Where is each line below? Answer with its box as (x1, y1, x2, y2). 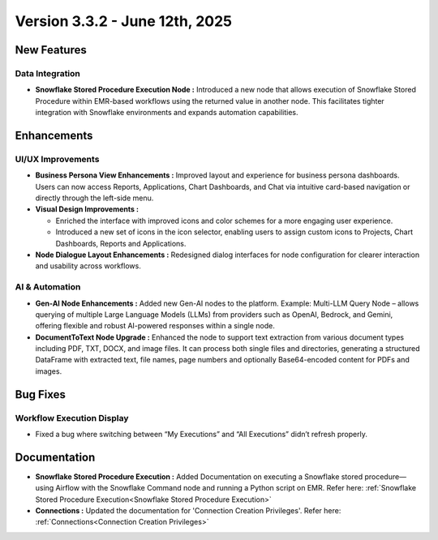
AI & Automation (15, 281, 81, 293)
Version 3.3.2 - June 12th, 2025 (15, 12, 233, 30)
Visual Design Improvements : (35, 204, 140, 214)
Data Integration (15, 67, 81, 79)
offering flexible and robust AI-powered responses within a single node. (35, 321, 275, 331)
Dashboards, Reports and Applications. (55, 238, 187, 248)
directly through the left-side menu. (35, 193, 154, 203)
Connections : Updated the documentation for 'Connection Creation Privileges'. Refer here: (35, 506, 341, 516)
